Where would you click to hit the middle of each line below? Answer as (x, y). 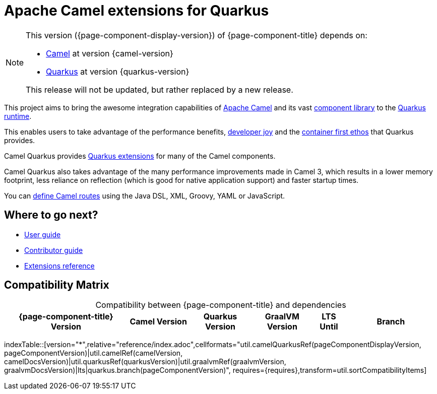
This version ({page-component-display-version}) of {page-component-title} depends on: (197, 35)
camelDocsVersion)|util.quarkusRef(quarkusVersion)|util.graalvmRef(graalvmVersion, (145, 362)
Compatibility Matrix (57, 285)
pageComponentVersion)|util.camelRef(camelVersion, (93, 353)
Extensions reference (59, 266)
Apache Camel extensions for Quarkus (137, 11)
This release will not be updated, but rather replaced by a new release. (160, 89)
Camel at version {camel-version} (110, 53)
